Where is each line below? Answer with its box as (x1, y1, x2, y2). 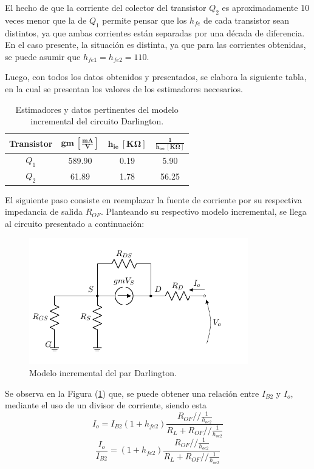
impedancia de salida (5, 205, 83, 218)
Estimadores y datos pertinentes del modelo (15, 103, 179, 115)
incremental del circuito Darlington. (30, 115, 164, 127)
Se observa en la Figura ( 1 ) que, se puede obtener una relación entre (5, 386, 259, 399)
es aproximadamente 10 (222, 1, 310, 13)
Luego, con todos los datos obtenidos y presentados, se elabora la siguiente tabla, (5, 70, 307, 83)
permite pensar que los (102, 13, 187, 26)
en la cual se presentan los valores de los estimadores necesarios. (5, 82, 243, 95)
